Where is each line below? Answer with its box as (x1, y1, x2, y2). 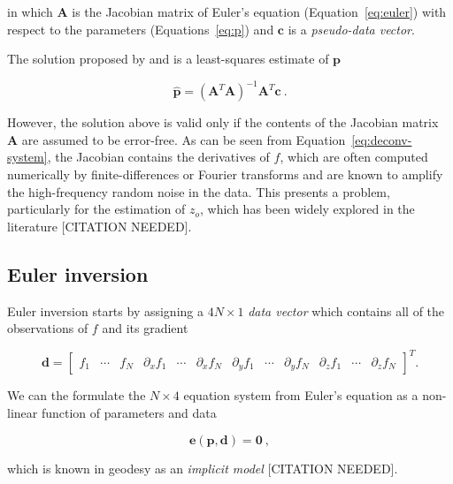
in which (7, 3, 53, 20)
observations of (7, 319, 88, 337)
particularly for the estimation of (7, 200, 186, 218)
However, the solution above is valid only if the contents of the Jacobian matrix (7, 113, 439, 132)
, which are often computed (280, 147, 428, 166)
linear (7, 403, 38, 421)
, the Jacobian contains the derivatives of (47, 147, 270, 166)
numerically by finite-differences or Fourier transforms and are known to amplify (7, 165, 443, 184)
